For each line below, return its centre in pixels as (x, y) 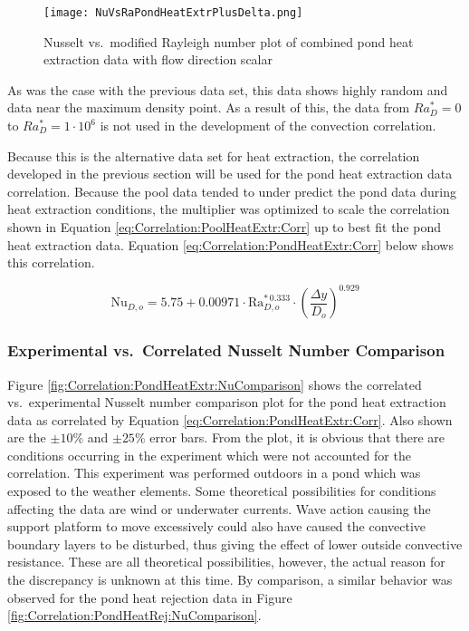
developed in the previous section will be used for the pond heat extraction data (230, 174)
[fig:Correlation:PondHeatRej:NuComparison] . (134, 615)
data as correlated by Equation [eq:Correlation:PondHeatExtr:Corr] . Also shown (230, 419)
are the (27, 437)
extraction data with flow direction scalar (158, 59)
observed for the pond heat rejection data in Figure (150, 597)
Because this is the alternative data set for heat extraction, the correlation (214, 155)
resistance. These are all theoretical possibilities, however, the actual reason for (226, 562)
